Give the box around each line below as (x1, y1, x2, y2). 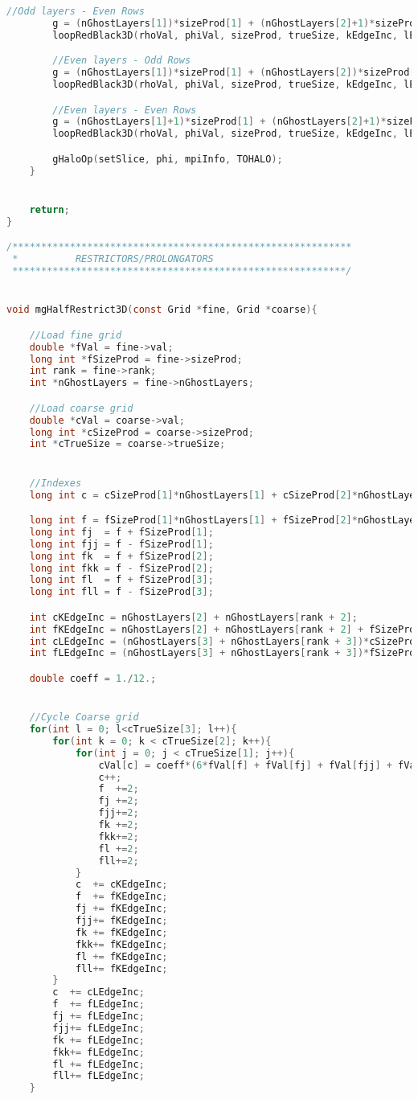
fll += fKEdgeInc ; (75, 962, 168, 974)
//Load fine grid (29, 329, 122, 341)
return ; (29, 203, 70, 215)
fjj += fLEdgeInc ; (52, 1022, 145, 1034)
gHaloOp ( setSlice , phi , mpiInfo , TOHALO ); (52, 153, 283, 165)
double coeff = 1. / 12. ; (29, 672, 157, 684)
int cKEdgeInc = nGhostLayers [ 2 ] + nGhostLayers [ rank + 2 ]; (29, 611, 358, 623)
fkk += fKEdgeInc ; (75, 938, 168, 950)
